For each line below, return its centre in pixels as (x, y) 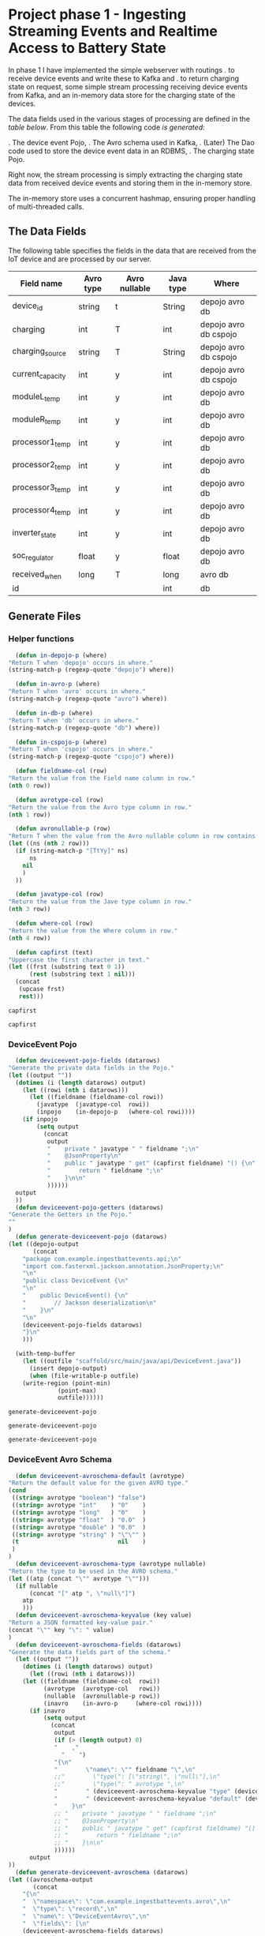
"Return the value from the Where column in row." (93, 930)
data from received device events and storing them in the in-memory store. (130, 182)
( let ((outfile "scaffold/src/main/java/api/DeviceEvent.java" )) (132, 1361)
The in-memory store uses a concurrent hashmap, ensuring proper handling (132, 198)
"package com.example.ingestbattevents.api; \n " (102, 1259)
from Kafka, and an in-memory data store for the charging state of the (122, 95)
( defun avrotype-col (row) (60, 800)
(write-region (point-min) (67, 1383)
